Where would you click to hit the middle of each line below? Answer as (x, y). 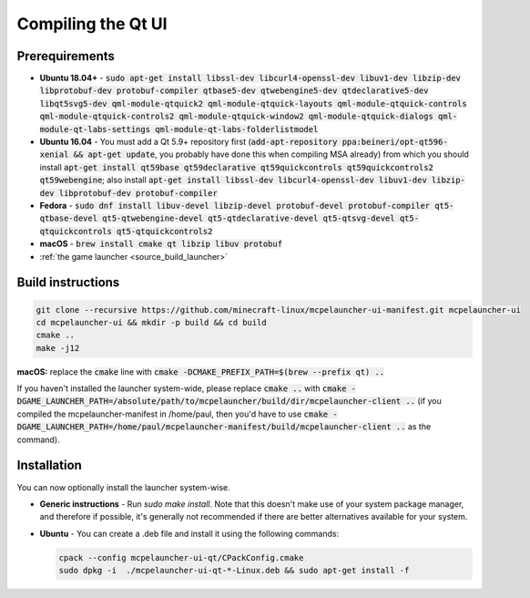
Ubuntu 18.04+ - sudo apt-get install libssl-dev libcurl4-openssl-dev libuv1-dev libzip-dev (250, 78)
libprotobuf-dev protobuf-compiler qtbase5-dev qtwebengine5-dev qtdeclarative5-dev (234, 91)
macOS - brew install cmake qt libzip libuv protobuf (161, 244)
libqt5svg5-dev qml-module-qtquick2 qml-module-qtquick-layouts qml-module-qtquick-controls (254, 103)
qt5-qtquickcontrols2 (164, 231)
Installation (49, 465)
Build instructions (68, 283)
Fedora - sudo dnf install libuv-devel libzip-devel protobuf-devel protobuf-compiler (235, 205)
